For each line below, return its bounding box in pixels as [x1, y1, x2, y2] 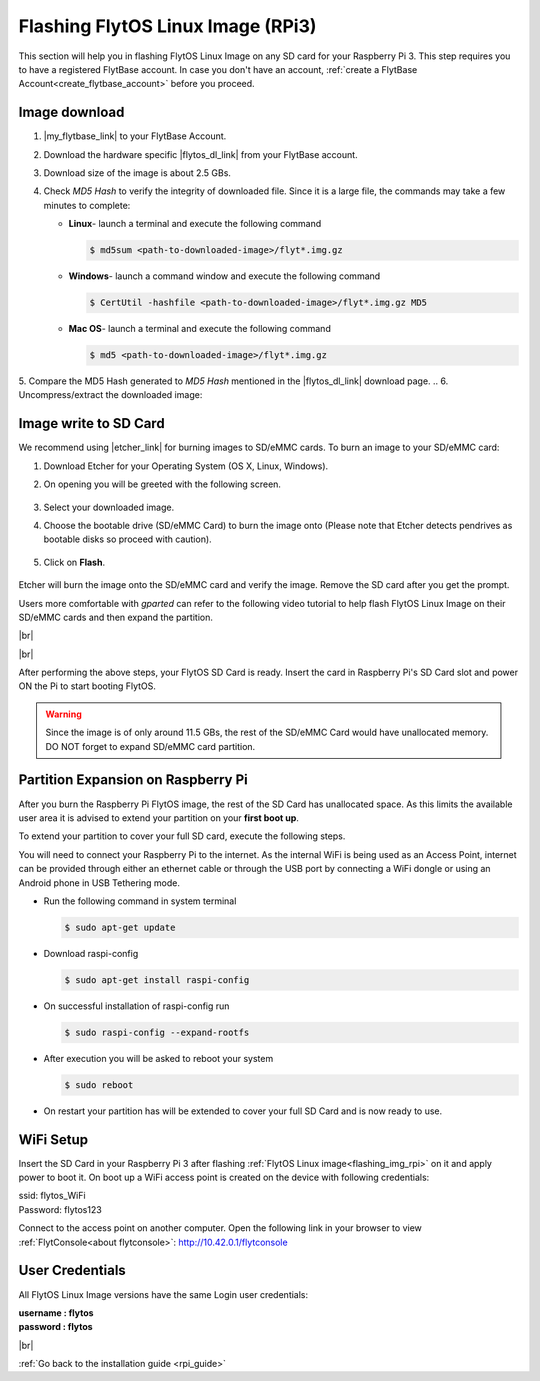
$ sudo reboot [64, 1079, 134, 1090]
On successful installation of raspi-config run [43, 1000, 230, 1012]
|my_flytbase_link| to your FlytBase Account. [43, 130, 227, 142]
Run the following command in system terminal [43, 895, 237, 907]
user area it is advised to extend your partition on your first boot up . [18, 811, 300, 824]
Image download [18, 104, 125, 121]
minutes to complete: [43, 199, 131, 211]
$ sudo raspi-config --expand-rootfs [64, 1026, 250, 1038]
